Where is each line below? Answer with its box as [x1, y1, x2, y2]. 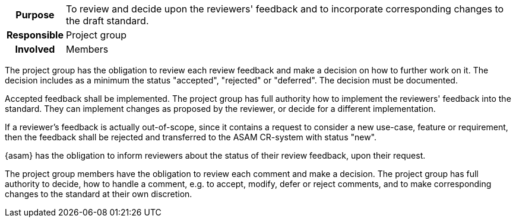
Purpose [15, 9, 55, 21]
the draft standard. [65, 15, 149, 27]
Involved [15, 43, 55, 55]
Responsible [7, 29, 64, 41]
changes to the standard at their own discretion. [5, 189, 192, 199]
